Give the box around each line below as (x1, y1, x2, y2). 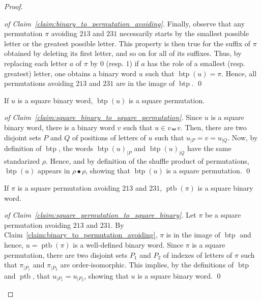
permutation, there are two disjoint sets (4, 249, 128, 260)
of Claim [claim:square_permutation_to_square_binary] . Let (4, 209, 196, 220)
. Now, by (227, 132, 258, 142)
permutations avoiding (4, 78, 74, 88)
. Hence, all (221, 68, 257, 78)
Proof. (4, 1, 23, 11)
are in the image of (115, 78, 175, 88)
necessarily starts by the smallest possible (120, 28, 249, 39)
